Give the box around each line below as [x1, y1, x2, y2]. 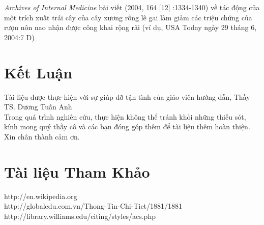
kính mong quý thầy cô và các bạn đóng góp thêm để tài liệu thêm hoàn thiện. [4, 121, 250, 132]
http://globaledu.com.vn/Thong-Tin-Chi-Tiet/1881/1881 [4, 201, 183, 211]
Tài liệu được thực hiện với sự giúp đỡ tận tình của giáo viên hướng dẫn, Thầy [4, 91, 250, 102]
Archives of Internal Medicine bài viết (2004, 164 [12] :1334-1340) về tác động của [4, 2, 260, 12]
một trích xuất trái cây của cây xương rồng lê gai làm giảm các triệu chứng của [4, 12, 252, 22]
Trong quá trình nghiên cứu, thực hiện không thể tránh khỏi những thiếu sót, [4, 111, 246, 122]
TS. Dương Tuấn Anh [4, 101, 72, 112]
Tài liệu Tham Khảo [4, 161, 150, 182]
